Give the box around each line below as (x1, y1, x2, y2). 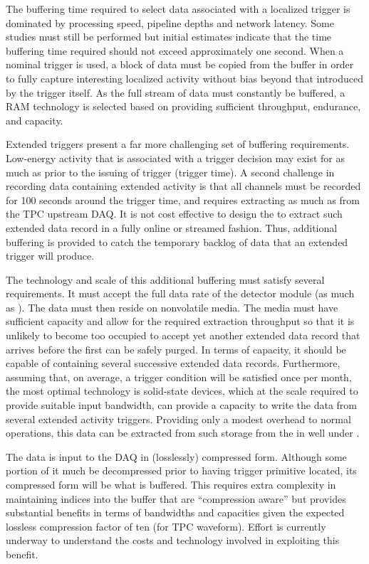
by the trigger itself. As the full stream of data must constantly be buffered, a (6, 85, 345, 100)
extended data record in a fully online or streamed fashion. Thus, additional (6, 220, 338, 235)
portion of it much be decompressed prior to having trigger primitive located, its (6, 463, 357, 478)
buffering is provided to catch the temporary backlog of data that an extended (6, 234, 348, 249)
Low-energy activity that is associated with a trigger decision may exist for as (6, 150, 345, 165)
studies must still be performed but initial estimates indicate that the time (6, 29, 332, 44)
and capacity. (6, 112, 63, 127)
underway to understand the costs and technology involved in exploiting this (6, 533, 340, 548)
